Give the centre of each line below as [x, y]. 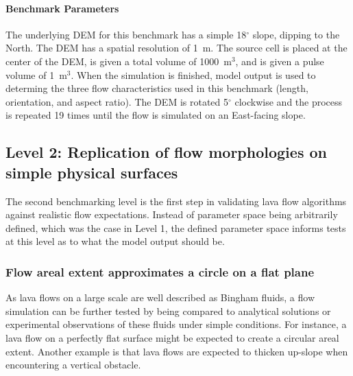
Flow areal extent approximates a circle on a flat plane [160, 271]
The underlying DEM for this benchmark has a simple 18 [126, 34]
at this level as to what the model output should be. [115, 241]
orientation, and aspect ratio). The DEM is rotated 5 [117, 101]
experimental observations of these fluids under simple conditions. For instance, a [176, 324]
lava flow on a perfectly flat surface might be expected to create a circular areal [172, 337]
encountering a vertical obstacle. [73, 365]
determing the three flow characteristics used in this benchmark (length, [157, 88]
